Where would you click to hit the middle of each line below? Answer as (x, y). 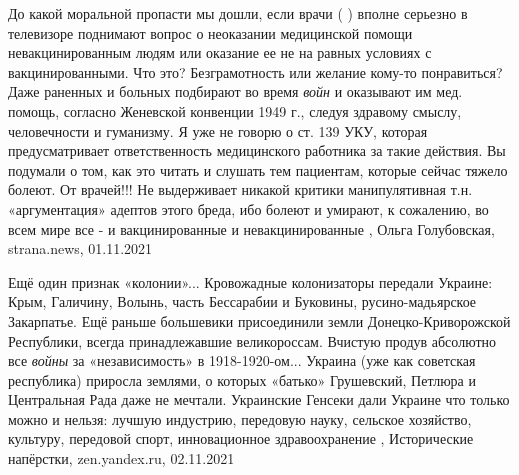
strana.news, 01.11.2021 (80, 248)
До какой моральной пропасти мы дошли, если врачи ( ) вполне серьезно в (238, 13)
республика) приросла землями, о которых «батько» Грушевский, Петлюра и (242, 379)
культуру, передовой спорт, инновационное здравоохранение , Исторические (241, 438)
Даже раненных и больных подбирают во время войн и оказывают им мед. (235, 91)
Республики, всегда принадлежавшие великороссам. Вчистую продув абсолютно (252, 340)
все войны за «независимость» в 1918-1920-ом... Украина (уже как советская (242, 360)
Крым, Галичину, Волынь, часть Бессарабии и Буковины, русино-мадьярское (242, 301)
